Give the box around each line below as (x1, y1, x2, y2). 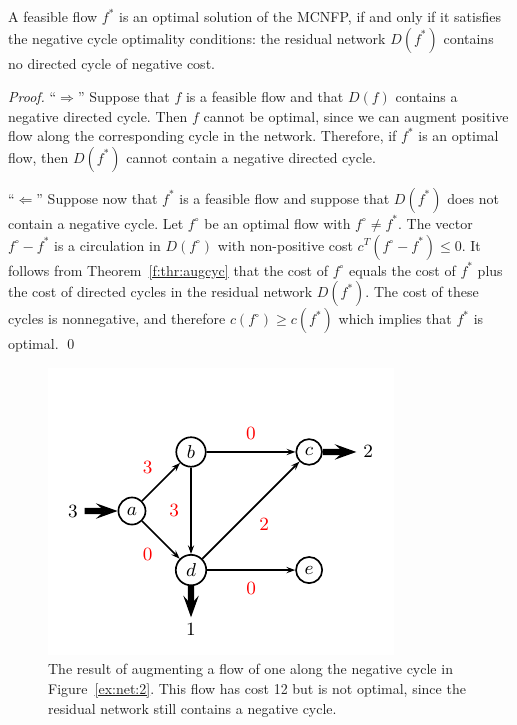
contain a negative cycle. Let (8, 212, 184, 233)
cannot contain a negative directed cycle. (126, 146, 376, 167)
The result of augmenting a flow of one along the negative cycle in (48, 658, 453, 679)
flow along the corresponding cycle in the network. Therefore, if (8, 125, 397, 146)
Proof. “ (8, 86, 57, 107)
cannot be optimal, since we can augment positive (203, 105, 509, 126)
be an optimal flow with (204, 212, 351, 233)
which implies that (338, 308, 452, 329)
